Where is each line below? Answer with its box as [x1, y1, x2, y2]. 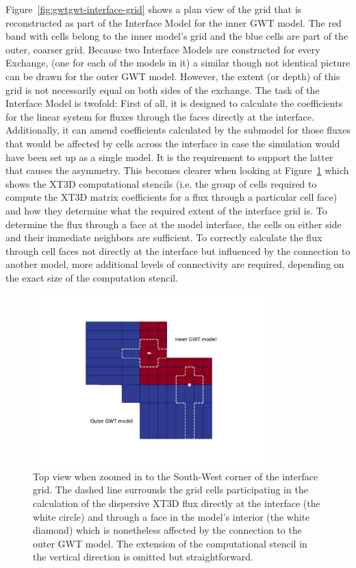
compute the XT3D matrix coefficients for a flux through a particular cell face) [5, 190, 338, 204]
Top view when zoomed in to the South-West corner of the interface [33, 469, 318, 483]
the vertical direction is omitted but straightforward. [33, 550, 253, 564]
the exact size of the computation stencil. [5, 270, 179, 284]
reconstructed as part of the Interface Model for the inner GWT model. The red [5, 15, 342, 29]
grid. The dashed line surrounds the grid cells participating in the [33, 482, 308, 497]
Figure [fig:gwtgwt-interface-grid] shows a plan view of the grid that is [5, 2, 302, 16]
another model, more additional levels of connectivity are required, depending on [5, 257, 344, 271]
